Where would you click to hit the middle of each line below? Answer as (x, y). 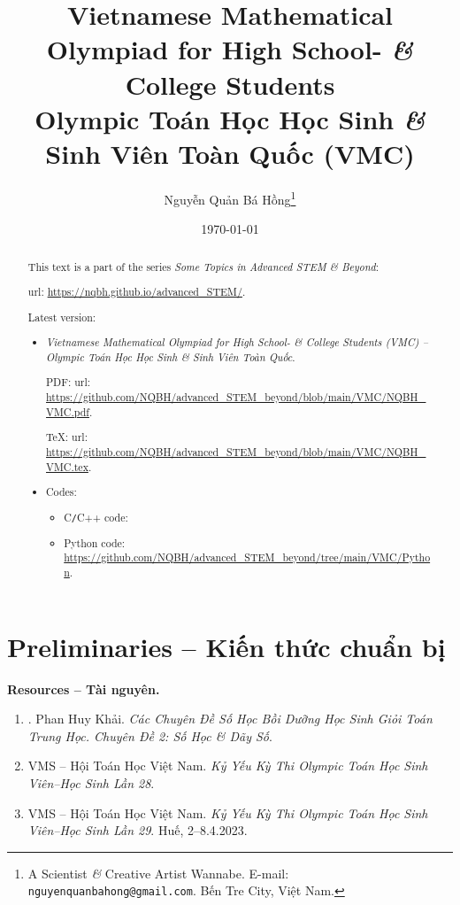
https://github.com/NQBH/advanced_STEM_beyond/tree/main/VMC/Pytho (247, 557)
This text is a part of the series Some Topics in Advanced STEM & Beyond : (203, 266)
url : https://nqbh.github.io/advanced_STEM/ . (137, 292)
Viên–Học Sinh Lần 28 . (91, 782)
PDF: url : (69, 382)
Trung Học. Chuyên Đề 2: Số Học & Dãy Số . (150, 735)
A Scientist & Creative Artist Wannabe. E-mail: (158, 873)
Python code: (95, 542)
